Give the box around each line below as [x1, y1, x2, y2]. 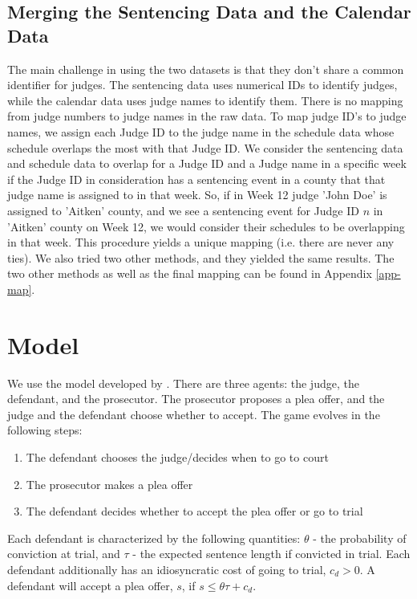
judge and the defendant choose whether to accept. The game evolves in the [7, 405, 380, 422]
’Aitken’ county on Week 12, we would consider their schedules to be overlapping [7, 218, 405, 234]
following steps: [7, 422, 83, 438]
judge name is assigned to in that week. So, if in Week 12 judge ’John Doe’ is [7, 186, 387, 203]
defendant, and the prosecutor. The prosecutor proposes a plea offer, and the [7, 390, 385, 407]
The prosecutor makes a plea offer [26, 475, 193, 492]
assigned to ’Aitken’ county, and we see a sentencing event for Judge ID [7, 202, 359, 218]
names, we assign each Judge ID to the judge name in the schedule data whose [7, 123, 395, 140]
